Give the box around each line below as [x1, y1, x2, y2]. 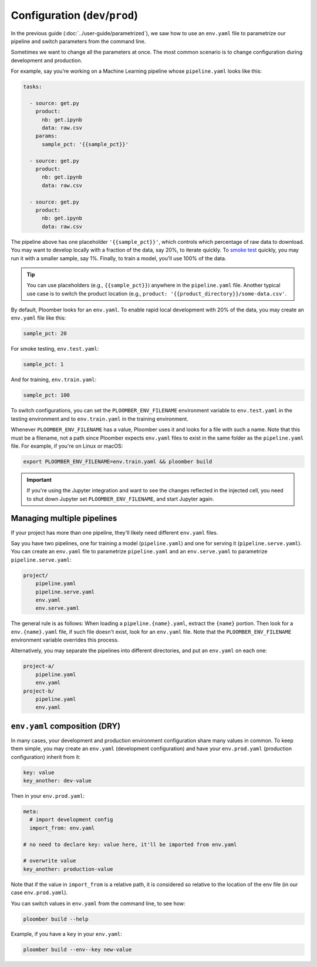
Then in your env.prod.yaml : [11, 793, 85, 800]
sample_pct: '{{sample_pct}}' [42, 141, 129, 147]
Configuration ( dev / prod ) [11, 9, 138, 22]
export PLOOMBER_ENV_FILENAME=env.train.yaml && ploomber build [23, 458, 213, 465]
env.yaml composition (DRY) [11, 721, 120, 731]
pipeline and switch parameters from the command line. [11, 38, 146, 45]
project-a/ [23, 663, 55, 670]
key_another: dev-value [23, 777, 92, 784]
